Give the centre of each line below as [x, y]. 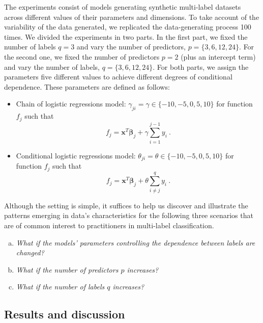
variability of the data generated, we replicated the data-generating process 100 [128, 27]
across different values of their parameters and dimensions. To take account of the [132, 17]
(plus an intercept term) [218, 56]
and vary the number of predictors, [131, 47]
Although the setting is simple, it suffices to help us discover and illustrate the [126, 205]
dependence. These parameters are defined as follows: [87, 86]
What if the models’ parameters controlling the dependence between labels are [136, 242]
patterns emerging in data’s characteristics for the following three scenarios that [129, 215]
